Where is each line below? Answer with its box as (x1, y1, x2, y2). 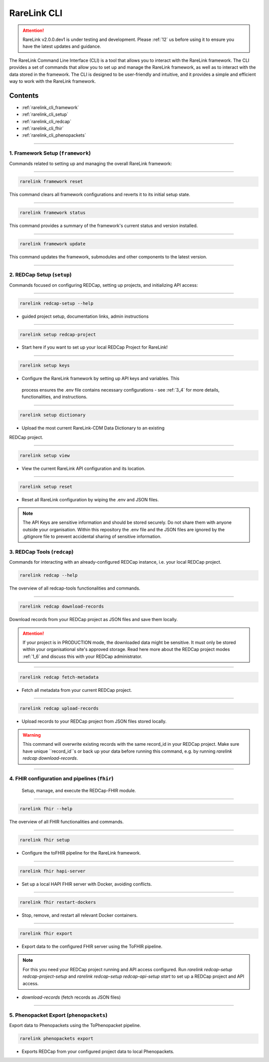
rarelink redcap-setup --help (19, 300, 94, 306)
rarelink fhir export (19, 931, 73, 936)
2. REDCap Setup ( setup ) (9, 271, 72, 278)
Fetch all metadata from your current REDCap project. (21, 687, 132, 693)
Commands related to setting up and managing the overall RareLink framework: (9, 160, 172, 167)
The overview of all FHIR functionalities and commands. (9, 819, 124, 825)
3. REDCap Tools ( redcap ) (9, 548, 74, 555)
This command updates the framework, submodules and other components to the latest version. (9, 254, 207, 260)
